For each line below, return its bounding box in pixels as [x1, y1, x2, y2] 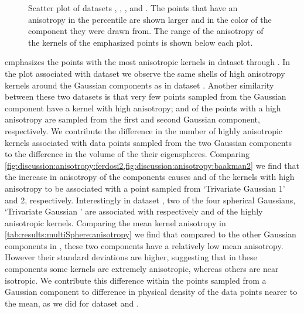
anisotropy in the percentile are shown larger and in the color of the [28, 13, 272, 25]
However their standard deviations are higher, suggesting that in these [5, 251, 257, 263]
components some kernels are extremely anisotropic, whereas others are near [5, 263, 279, 275]
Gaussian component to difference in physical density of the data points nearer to [5, 285, 298, 298]
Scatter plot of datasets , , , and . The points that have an [28, 2, 238, 13]
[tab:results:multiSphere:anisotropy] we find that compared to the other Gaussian [5, 228, 296, 240]
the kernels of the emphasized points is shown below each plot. [28, 36, 253, 48]
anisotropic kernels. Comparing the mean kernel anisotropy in [5, 216, 226, 229]
